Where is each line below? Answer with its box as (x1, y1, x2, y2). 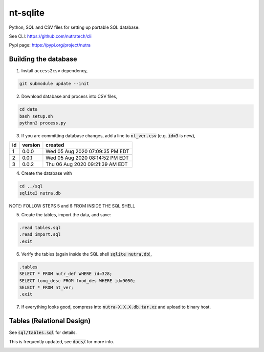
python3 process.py (19, 120, 66, 125)
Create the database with (21, 170, 72, 176)
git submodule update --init (19, 81, 89, 86)
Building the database (9, 55, 78, 63)
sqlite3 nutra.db (19, 190, 61, 196)
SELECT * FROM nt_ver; (19, 285, 74, 290)
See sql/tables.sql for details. (9, 330, 77, 335)
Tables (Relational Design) (9, 317, 91, 325)
